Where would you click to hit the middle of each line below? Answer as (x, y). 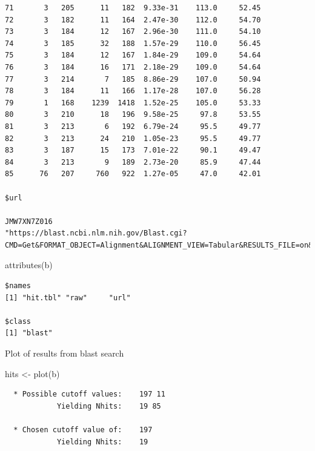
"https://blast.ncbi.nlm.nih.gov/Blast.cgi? (96, 233)
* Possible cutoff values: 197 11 (89, 394)
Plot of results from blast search (65, 353)
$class (18, 321)
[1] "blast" (29, 333)
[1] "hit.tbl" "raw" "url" (68, 298)
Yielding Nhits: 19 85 (109, 406)
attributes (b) (29, 265)
